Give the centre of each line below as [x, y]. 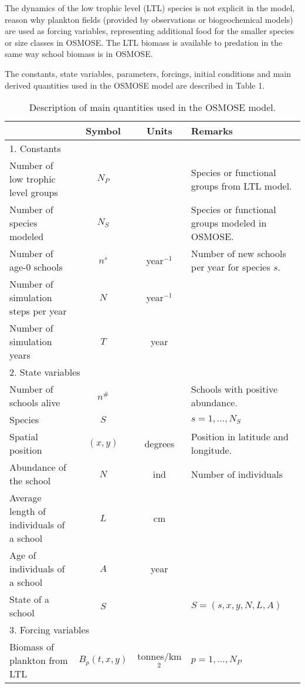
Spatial [24, 437]
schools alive [35, 403]
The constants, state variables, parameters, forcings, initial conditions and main [148, 73]
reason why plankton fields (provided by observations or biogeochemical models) [149, 19]
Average [26, 498]
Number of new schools [238, 254]
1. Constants [35, 149]
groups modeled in [229, 223]
